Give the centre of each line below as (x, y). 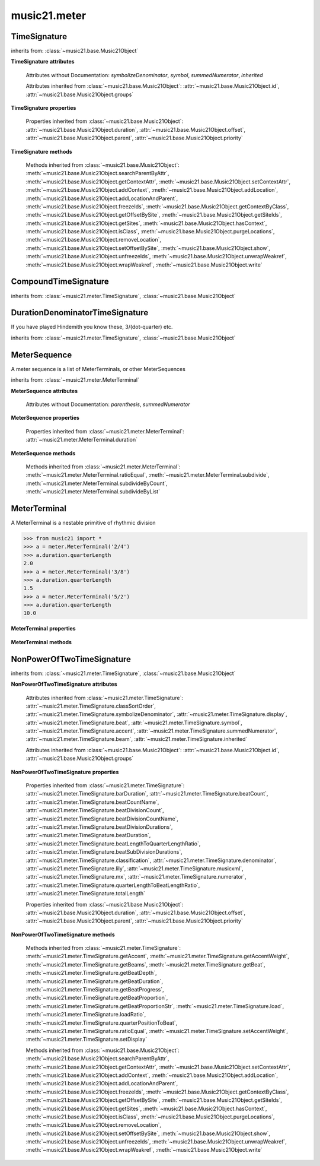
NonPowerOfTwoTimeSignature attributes (64, 684)
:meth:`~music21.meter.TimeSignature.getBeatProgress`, (95, 990)
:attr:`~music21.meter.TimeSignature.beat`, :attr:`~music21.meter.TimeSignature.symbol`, (134, 723)
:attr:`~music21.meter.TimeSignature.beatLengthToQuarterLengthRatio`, (113, 844)
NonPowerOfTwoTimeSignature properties (65, 772)
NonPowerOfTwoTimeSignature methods (63, 934)
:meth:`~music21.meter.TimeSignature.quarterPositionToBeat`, (102, 1023)
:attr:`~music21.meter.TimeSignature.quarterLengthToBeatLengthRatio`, (113, 885)
